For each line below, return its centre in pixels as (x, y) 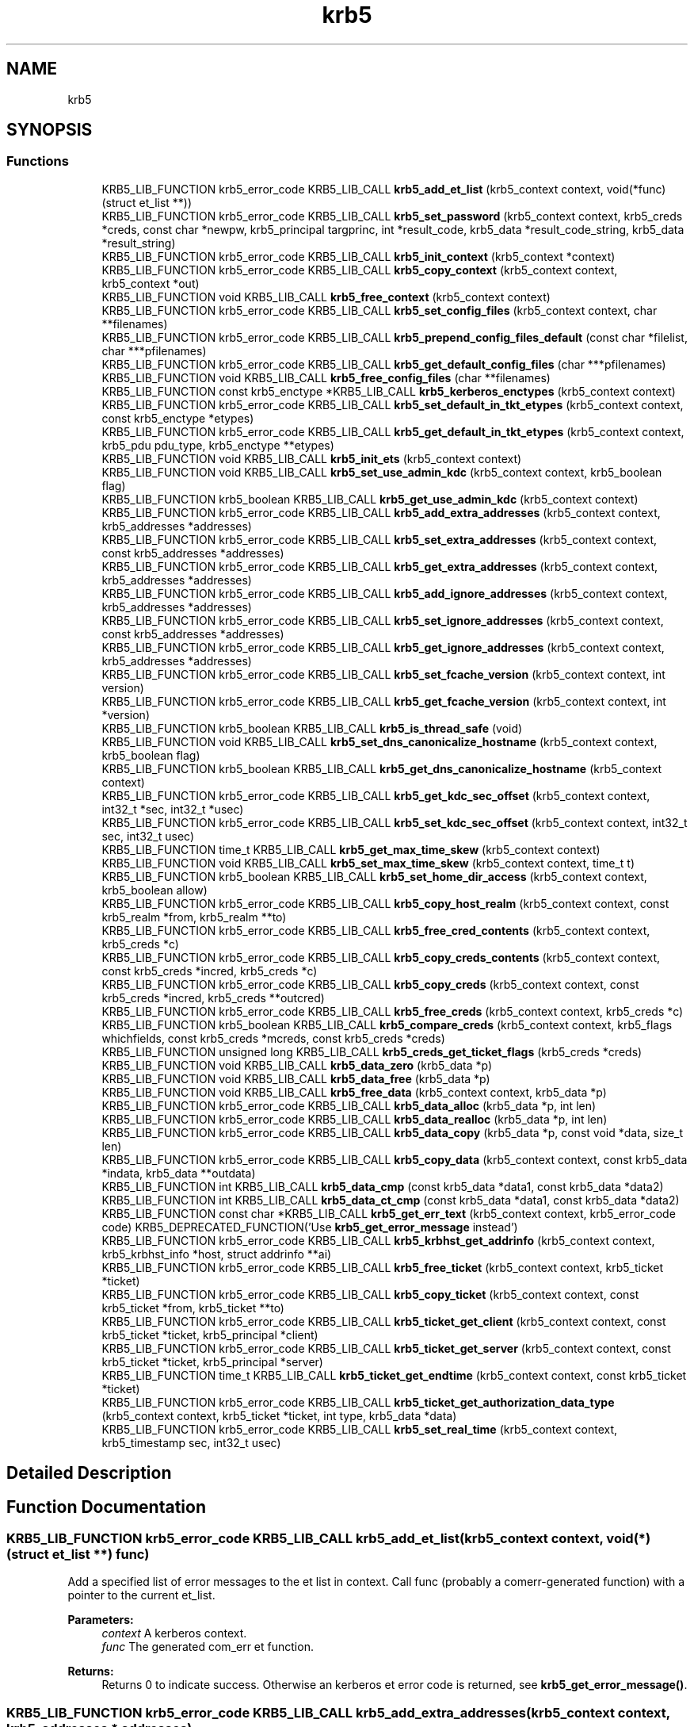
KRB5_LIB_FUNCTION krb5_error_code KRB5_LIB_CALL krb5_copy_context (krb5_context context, (360, 270)
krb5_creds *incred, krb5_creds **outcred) (213, 998)
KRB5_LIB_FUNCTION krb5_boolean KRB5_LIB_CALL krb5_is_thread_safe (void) (312, 728)
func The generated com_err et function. (208, 1647)
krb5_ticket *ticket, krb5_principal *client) (210, 1334)
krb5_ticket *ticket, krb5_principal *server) (212, 1361)
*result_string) (139, 243)
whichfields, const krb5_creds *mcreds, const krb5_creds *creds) (273, 1038)
